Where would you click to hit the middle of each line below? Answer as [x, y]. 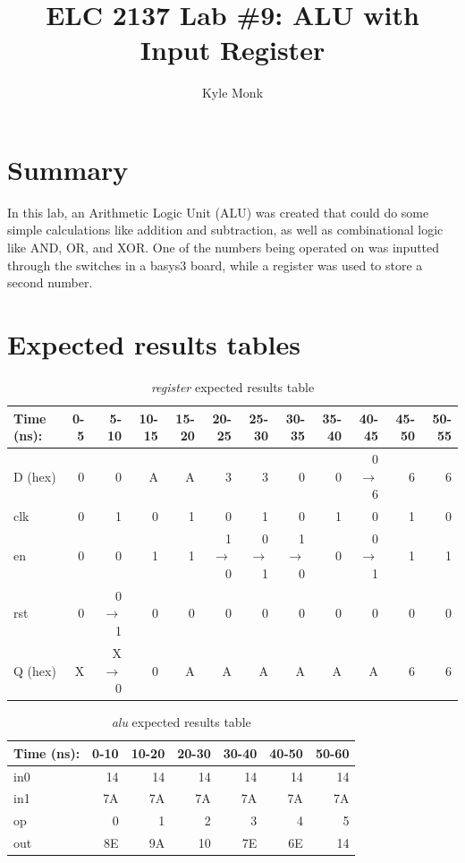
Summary [68, 169]
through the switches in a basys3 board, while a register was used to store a [215, 265]
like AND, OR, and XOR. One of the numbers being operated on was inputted [224, 248]
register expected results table [232, 386]
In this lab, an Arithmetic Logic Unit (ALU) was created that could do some [218, 212]
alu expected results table [181, 722]
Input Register [232, 50]
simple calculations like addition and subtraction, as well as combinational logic [225, 230]
